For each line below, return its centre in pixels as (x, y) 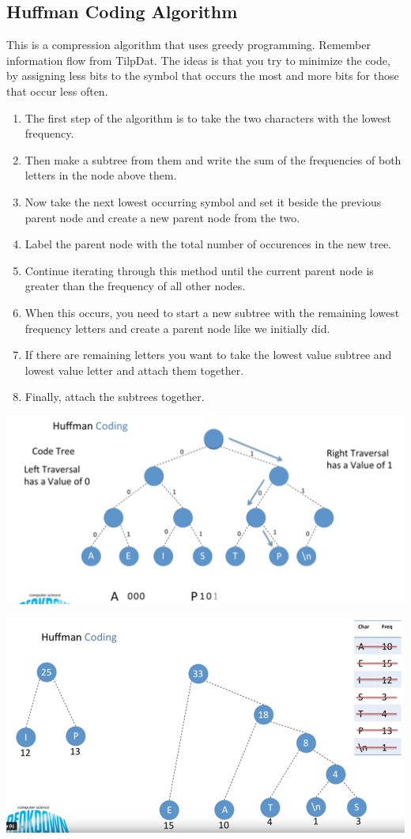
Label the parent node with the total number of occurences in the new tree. (208, 244)
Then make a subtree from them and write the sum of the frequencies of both (213, 159)
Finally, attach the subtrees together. (115, 397)
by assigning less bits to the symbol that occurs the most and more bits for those (203, 76)
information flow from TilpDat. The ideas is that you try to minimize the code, (198, 60)
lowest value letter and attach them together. (134, 370)
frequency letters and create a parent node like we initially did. (177, 328)
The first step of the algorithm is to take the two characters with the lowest (208, 117)
